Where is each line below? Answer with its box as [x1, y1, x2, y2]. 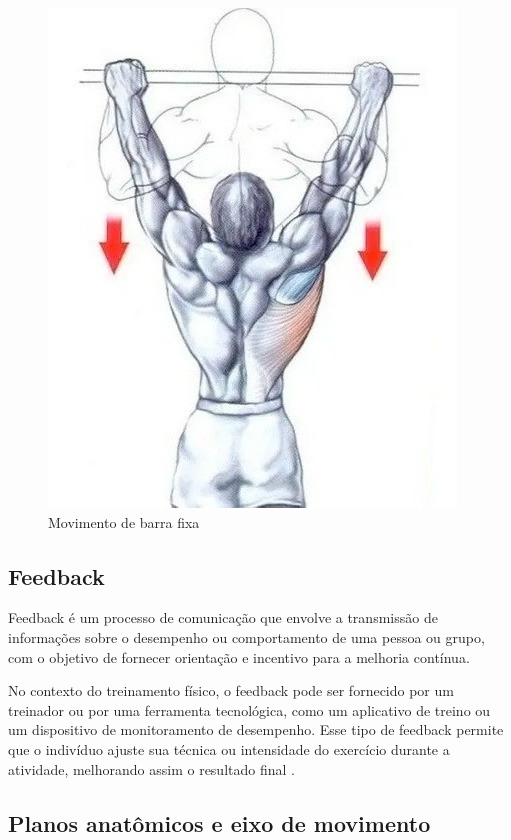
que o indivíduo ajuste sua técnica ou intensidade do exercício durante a [8, 738, 450, 759]
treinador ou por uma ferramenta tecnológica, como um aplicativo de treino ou [8, 699, 491, 720]
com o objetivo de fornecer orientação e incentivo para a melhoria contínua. [8, 646, 470, 667]
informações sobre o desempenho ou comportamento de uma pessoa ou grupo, [8, 626, 485, 647]
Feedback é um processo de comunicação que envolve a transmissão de [8, 607, 438, 628]
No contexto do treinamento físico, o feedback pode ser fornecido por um [8, 680, 454, 701]
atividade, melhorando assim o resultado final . [8, 758, 295, 779]
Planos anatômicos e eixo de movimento [8, 807, 431, 838]
